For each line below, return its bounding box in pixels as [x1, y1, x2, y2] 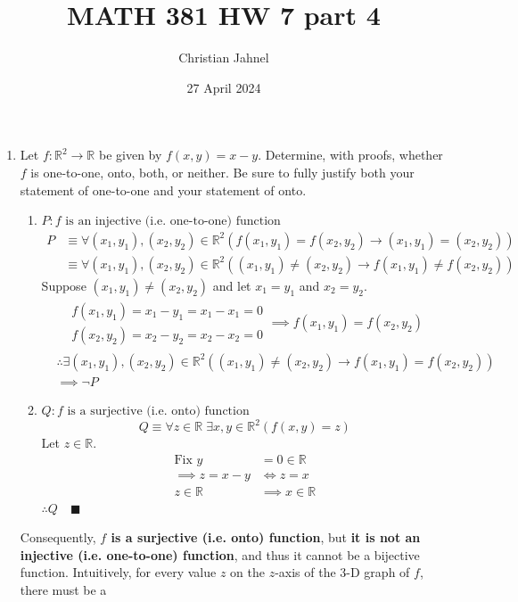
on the [230, 563, 265, 581]
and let [212, 276, 251, 294]
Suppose [41, 276, 86, 294]
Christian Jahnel [178, 48, 269, 67]
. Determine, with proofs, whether [258, 145, 443, 164]
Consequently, [20, 528, 96, 547]
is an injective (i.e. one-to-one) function [65, 215, 281, 228]
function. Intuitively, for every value [20, 563, 217, 581]
